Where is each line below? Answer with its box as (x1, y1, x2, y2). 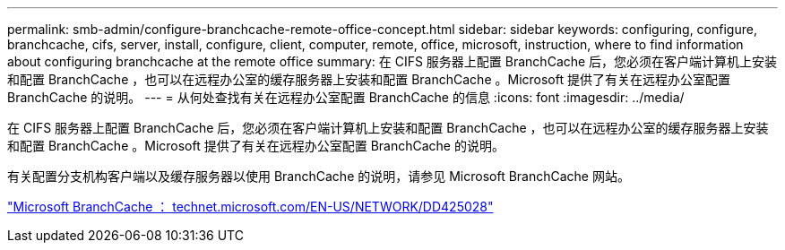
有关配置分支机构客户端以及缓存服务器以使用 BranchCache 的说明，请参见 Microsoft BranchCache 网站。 (7, 168, 630, 184)
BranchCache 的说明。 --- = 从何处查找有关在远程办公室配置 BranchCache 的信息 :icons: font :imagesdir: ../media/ (7, 90, 685, 105)
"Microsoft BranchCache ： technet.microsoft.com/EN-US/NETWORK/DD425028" (7, 199, 494, 214)
